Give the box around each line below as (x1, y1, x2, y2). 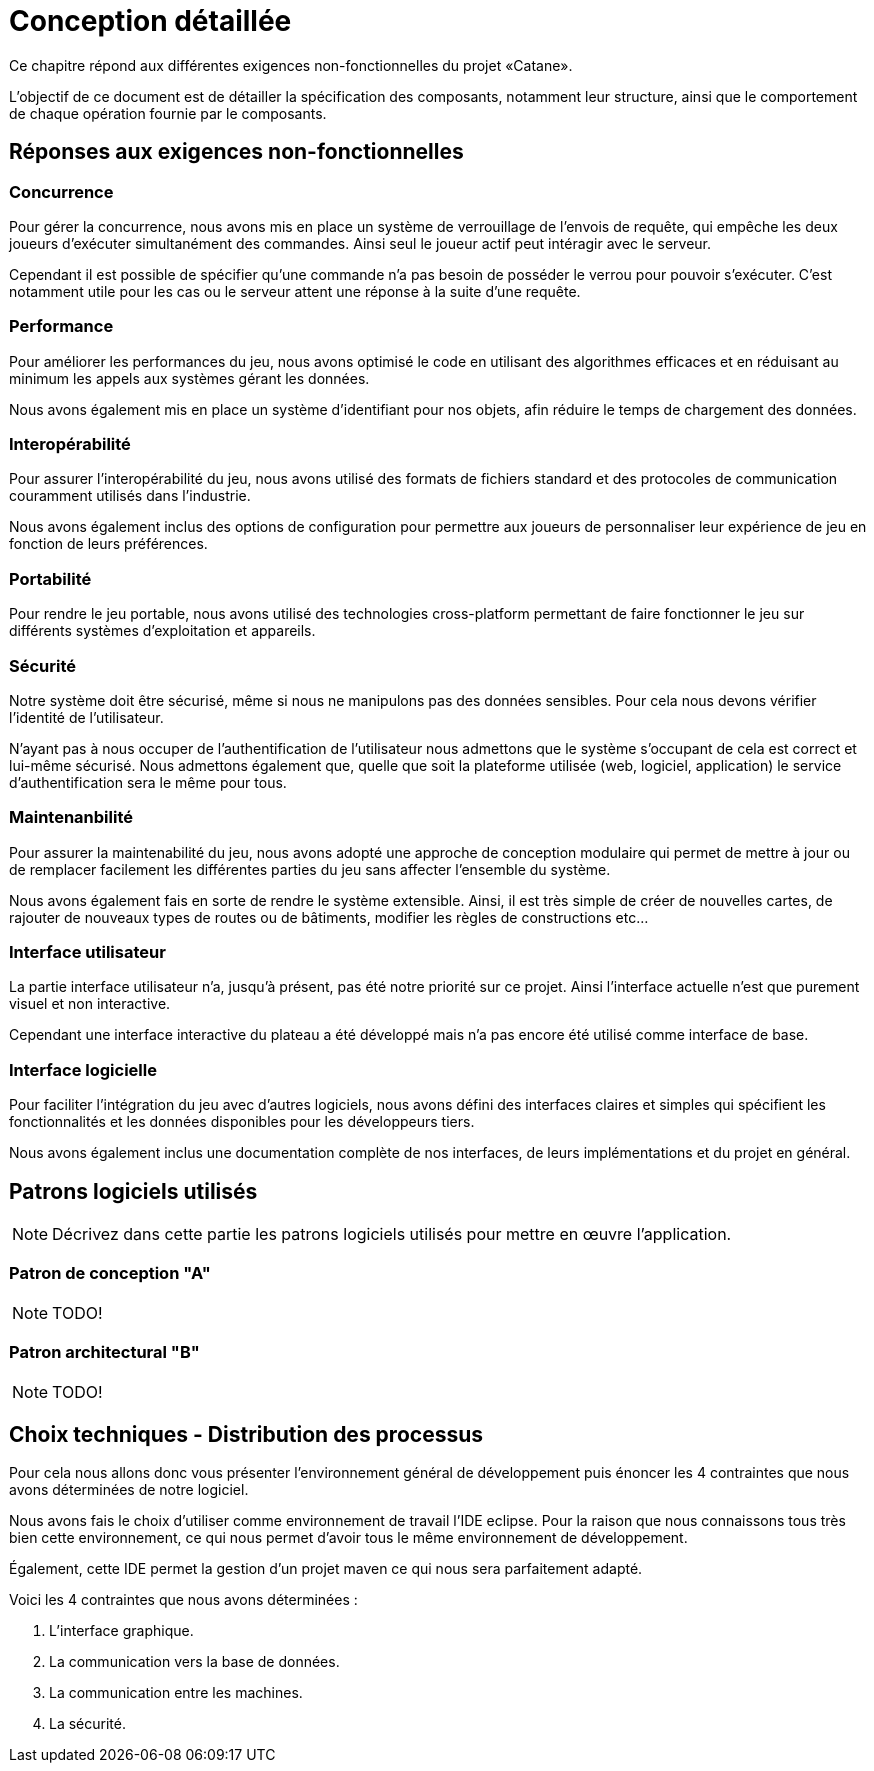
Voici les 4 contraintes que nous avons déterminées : (9, 1591, 358, 1609)
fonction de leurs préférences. (9, 535, 208, 553)
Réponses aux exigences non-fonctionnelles (9, 139, 464, 165)
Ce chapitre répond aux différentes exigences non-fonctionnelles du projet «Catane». (9, 56, 573, 74)
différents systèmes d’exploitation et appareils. (9, 622, 316, 640)
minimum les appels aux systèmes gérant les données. (9, 369, 370, 387)
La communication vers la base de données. (49, 1653, 340, 1671)
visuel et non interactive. (9, 995, 171, 1013)
